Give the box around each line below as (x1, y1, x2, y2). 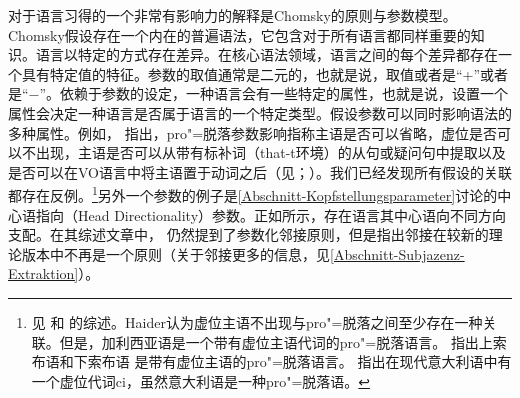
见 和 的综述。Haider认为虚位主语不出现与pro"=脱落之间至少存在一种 (31, 311, 483, 332)
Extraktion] (8, 263, 79, 284)
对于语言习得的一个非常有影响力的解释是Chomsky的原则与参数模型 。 (8, 5, 457, 25)
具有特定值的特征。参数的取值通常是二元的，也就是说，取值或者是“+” (21, 63, 481, 84)
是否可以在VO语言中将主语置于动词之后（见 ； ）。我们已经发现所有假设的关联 (8, 161, 512, 182)
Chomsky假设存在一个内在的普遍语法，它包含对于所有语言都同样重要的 (8, 24, 471, 45)
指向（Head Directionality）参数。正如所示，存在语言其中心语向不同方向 (35, 204, 507, 225)
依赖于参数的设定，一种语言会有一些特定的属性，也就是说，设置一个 (60, 83, 509, 104)
